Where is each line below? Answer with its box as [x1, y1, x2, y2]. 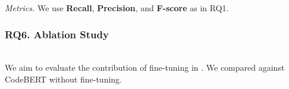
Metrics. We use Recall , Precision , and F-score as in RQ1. [5, 2, 229, 14]
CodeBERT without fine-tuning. [5, 73, 122, 85]
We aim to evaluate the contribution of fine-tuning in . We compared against [5, 61, 285, 74]
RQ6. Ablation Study [5, 27, 109, 41]
